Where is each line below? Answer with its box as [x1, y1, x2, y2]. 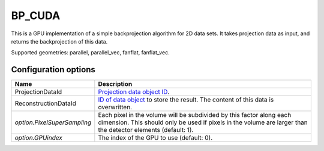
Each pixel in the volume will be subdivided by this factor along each [98, 111, 292, 119]
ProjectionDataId [14, 88, 62, 96]
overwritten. [98, 103, 132, 112]
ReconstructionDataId [14, 99, 76, 107]
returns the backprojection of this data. [11, 38, 108, 45]
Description [98, 80, 133, 88]
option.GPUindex [14, 134, 63, 142]
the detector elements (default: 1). [98, 126, 194, 134]
